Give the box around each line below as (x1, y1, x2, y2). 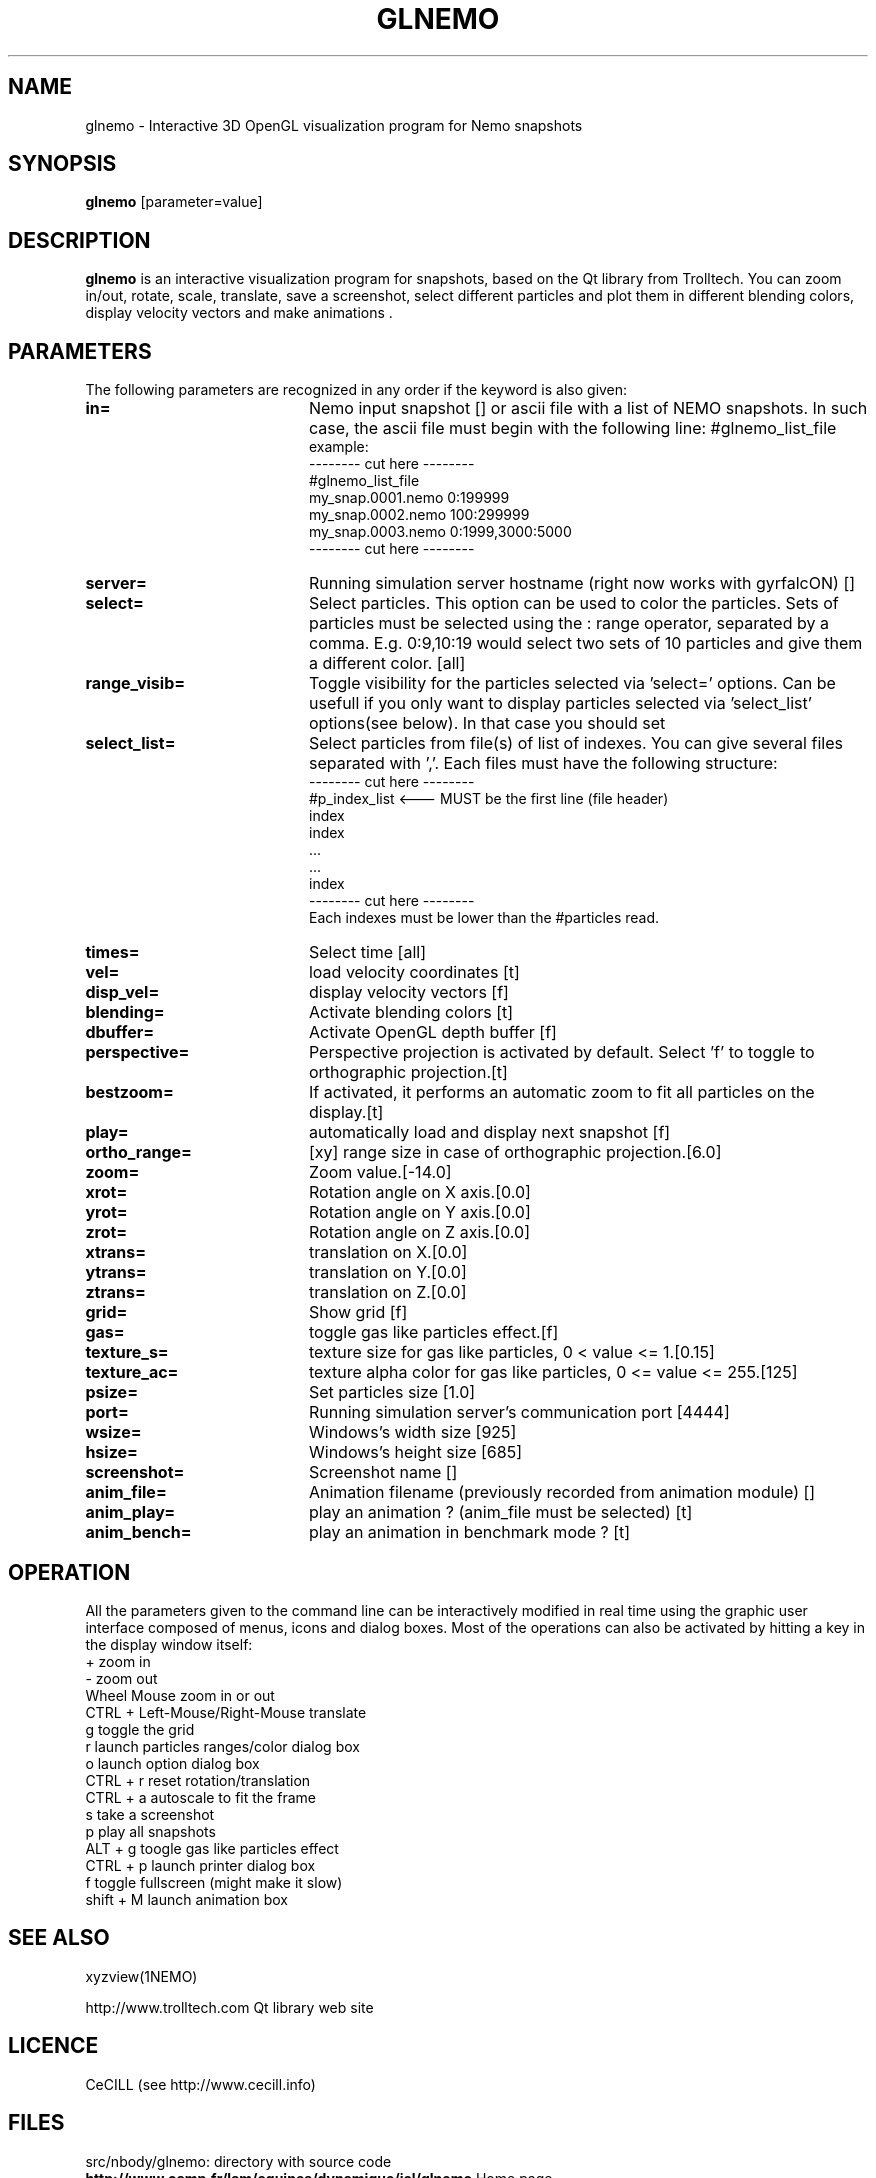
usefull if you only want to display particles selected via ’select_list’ (308, 693, 812, 714)
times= (85, 942, 140, 963)
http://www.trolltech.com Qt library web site (85, 1998, 374, 2016)
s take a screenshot (85, 1805, 215, 1823)
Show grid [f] (308, 1302, 408, 1323)
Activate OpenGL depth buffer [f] (308, 1022, 557, 1043)
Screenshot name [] (308, 1462, 458, 1483)
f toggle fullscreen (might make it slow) (85, 1873, 343, 1891)
